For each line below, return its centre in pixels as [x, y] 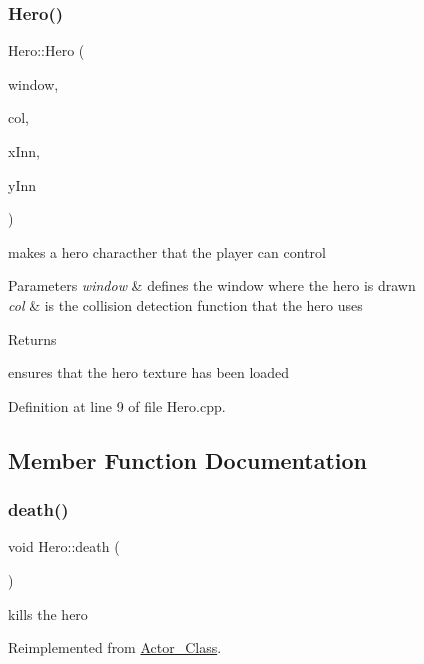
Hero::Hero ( [46, 50]
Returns [32, 338]
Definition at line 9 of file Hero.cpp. [117, 405]
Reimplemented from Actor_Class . [115, 647]
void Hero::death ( [64, 546]
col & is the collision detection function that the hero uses [185, 304]
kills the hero [48, 613]
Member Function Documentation [188, 459]
